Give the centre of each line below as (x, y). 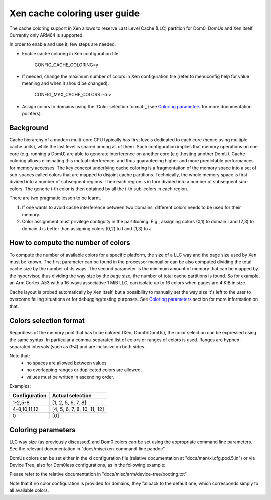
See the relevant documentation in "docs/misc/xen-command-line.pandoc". (88, 449)
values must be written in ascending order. (71, 377)
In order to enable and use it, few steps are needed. (63, 44)
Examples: (20, 386)
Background (29, 127)
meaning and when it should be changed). (65, 83)
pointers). (32, 114)
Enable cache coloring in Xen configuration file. (71, 53)
